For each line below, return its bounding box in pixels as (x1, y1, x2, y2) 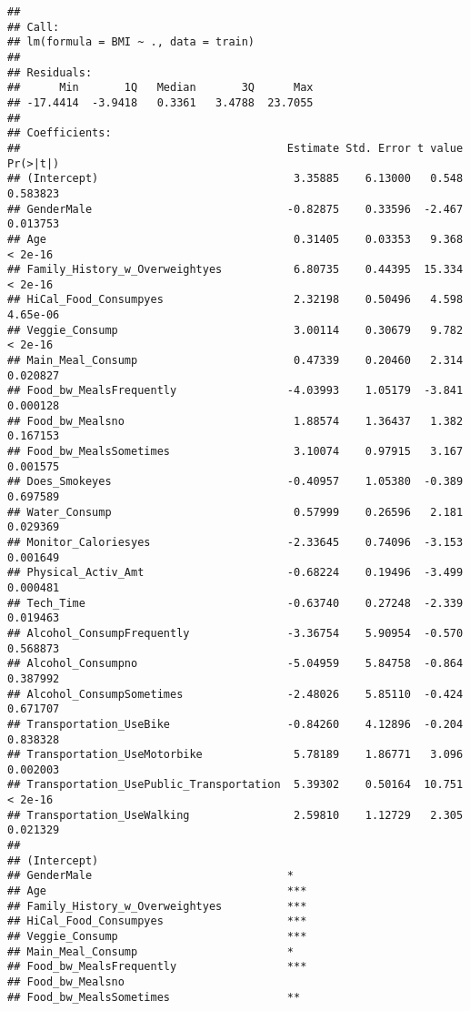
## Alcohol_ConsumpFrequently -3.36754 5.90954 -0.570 (7, 626, 464, 640)
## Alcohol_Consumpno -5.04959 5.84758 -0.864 (7, 657, 464, 671)
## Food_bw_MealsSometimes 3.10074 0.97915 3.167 (7, 445, 464, 459)
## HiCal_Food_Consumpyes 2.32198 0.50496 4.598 (7, 293, 464, 307)
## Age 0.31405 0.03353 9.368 (7, 232, 464, 246)
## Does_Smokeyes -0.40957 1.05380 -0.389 (7, 475, 464, 489)
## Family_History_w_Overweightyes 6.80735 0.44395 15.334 (7, 263, 464, 277)
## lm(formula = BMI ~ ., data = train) (7, 35, 255, 49)
